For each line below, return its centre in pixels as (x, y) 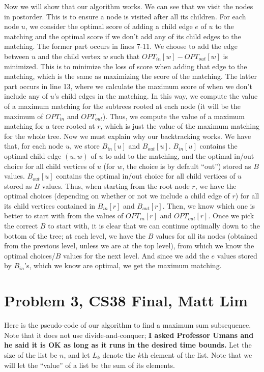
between (17, 56)
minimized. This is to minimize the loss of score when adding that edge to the (126, 66)
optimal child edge (33, 155)
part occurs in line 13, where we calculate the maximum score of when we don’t (128, 86)
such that (125, 56)
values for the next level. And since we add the (136, 255)
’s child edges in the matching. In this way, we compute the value (156, 96)
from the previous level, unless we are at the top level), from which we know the (129, 246)
